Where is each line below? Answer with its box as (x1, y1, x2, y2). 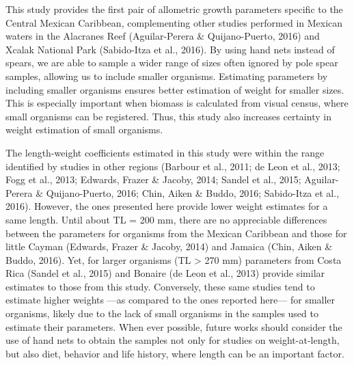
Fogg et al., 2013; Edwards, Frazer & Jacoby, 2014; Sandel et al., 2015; (5, 172, 301, 187)
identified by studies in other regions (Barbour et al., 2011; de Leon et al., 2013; (5, 159, 340, 173)
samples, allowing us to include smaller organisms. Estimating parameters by (5, 68, 328, 83)
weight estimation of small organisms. (5, 122, 163, 137)
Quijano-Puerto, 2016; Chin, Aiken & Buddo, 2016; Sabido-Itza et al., (46, 185, 340, 200)
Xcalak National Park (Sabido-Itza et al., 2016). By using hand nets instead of (5, 42, 335, 56)
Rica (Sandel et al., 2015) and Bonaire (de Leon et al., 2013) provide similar (5, 266, 325, 280)
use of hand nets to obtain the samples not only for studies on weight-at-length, (5, 333, 340, 347)
